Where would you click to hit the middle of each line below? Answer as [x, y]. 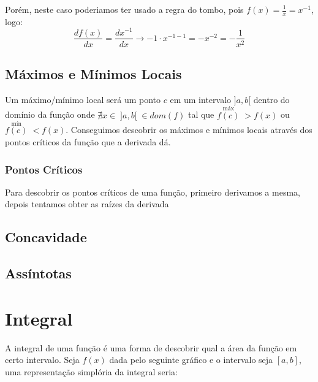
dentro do [271, 99]
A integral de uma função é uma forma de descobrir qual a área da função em [151, 347]
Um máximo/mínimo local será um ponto [83, 99]
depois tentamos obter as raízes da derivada [87, 204]
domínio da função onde [50, 114]
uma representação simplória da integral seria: [91, 371]
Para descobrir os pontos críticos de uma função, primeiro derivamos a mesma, [153, 192]
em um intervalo [201, 99]
